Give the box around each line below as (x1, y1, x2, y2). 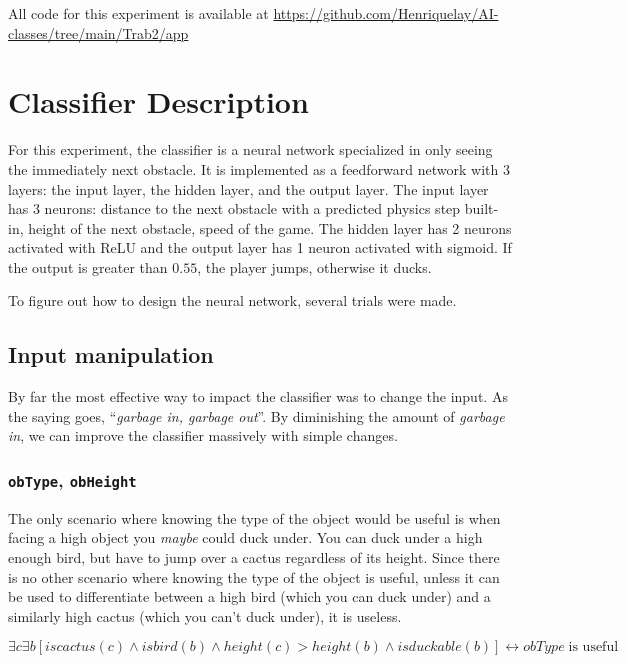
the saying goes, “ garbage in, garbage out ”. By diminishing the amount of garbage (8, 405, 505, 426)
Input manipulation (8, 339, 214, 370)
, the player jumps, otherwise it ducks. (197, 256, 432, 277)
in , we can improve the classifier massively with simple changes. (8, 425, 398, 446)
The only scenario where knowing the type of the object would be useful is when (8, 507, 501, 528)
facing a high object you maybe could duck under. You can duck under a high (8, 527, 483, 548)
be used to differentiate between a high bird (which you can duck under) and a (8, 586, 491, 607)
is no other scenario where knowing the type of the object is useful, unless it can (8, 566, 500, 587)
